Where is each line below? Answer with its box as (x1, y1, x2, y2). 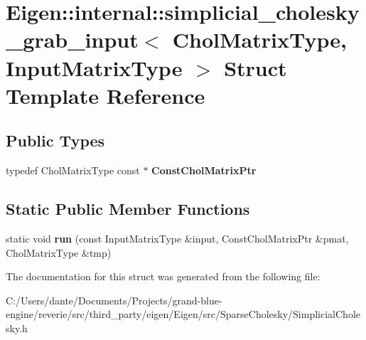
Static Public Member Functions (6, 198, 250, 220)
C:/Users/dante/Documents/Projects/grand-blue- (6, 292, 222, 307)
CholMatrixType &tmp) (6, 245, 112, 260)
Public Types (6, 129, 105, 152)
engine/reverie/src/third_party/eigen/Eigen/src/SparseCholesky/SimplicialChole (6, 307, 360, 322)
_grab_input (6, 25, 139, 54)
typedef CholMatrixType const (6, 163, 140, 178)
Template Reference (6, 80, 205, 110)
